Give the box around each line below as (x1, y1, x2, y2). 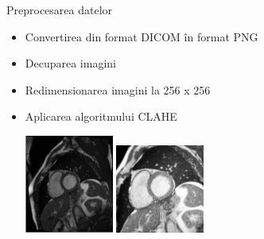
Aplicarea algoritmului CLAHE (25, 108, 177, 125)
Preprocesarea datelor (6, 2, 113, 17)
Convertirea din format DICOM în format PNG (25, 28, 258, 44)
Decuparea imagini (25, 55, 116, 71)
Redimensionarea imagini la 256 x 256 (25, 81, 211, 98)
